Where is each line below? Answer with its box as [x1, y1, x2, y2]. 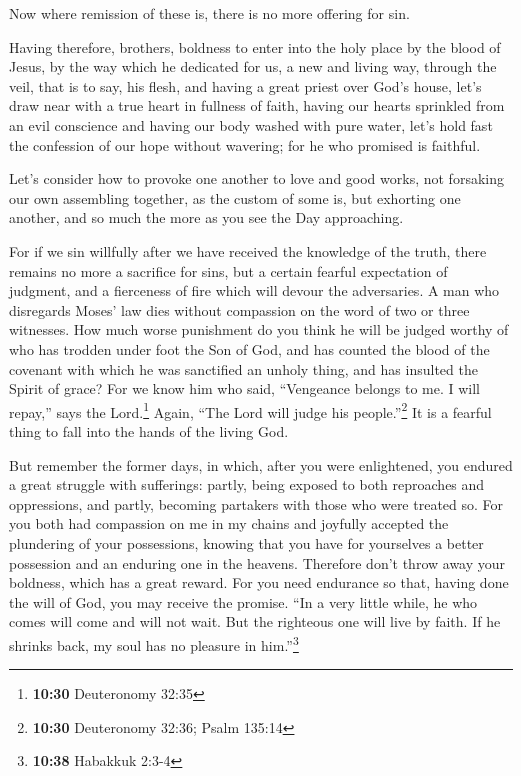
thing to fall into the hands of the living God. [9, 420, 289, 441]
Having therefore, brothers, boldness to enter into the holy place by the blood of [9, 36, 501, 57]
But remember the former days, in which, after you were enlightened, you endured [9, 454, 513, 475]
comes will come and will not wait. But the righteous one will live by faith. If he [9, 611, 501, 632]
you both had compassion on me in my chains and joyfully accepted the [9, 513, 449, 534]
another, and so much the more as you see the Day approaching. [9, 207, 404, 228]
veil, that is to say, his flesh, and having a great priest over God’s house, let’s [9, 75, 482, 96]
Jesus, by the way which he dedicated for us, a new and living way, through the [9, 56, 497, 77]
